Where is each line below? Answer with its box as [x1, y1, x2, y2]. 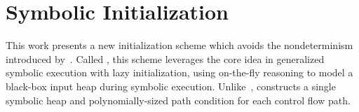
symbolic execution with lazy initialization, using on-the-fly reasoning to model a [6, 65, 353, 80]
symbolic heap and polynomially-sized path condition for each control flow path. [6, 92, 351, 107]
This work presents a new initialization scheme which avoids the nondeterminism [6, 38, 353, 52]
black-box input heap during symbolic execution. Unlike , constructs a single [6, 78, 336, 93]
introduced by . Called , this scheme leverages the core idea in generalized [6, 51, 325, 66]
